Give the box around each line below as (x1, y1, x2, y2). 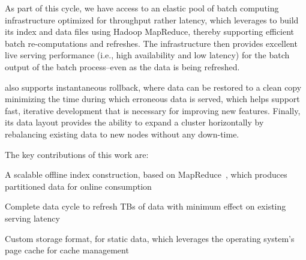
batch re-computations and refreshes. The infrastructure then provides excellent (5, 37, 298, 49)
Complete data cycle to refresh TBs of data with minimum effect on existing (5, 200, 286, 213)
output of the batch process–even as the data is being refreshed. (5, 60, 240, 73)
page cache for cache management (5, 244, 129, 256)
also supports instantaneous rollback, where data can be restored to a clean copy (5, 80, 302, 93)
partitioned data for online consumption (5, 180, 152, 192)
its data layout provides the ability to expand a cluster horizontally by (5, 116, 264, 128)
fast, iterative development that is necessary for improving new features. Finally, (5, 104, 301, 116)
